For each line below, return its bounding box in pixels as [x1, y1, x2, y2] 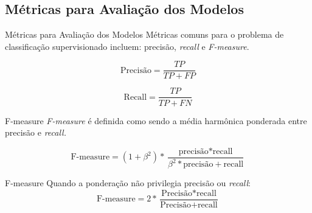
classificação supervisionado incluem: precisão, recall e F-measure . [5, 40, 249, 52]
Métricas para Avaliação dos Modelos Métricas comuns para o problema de [5, 28, 284, 41]
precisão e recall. [5, 126, 67, 139]
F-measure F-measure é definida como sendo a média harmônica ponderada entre [5, 114, 307, 127]
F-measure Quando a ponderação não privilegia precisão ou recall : [5, 176, 251, 189]
